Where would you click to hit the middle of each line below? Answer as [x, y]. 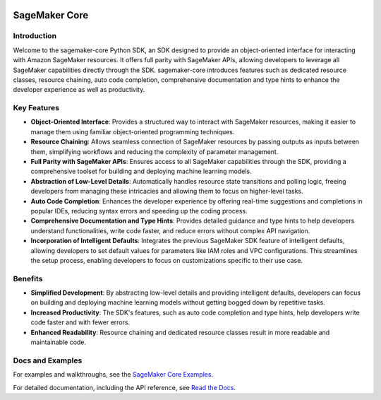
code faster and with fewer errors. [80, 322]
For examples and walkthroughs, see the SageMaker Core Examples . [113, 375]
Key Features [36, 108]
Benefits [28, 278]
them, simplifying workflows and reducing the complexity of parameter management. [155, 151]
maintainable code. [59, 342]
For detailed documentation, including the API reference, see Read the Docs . [125, 387]
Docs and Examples [48, 360]
